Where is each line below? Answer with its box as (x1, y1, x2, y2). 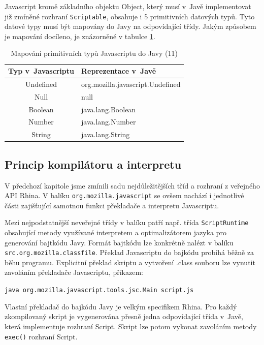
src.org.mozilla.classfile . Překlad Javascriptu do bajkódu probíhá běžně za (5, 247, 254, 258)
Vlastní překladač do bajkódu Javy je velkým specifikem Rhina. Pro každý (5, 301, 237, 311)
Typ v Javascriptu (8, 66, 74, 76)
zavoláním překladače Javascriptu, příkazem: (5, 267, 143, 277)
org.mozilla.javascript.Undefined (81, 78, 181, 89)
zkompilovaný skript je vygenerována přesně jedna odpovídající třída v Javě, (5, 311, 243, 322)
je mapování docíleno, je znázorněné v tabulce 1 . (5, 30, 155, 41)
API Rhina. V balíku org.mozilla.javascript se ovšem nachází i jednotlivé (5, 190, 244, 201)
